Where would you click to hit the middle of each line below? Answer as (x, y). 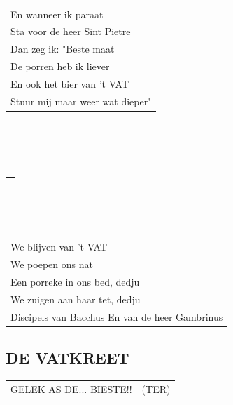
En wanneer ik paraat (57, 14)
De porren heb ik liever (60, 66)
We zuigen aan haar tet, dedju (76, 299)
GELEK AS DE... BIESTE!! (71, 389)
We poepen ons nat (52, 264)
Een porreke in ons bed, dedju (75, 282)
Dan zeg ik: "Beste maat (63, 49)
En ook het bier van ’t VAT (70, 83)
